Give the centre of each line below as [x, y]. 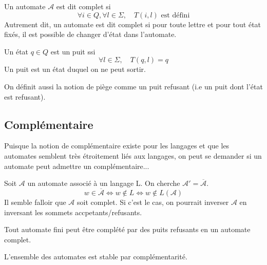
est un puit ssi [73, 51]
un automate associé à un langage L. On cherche [104, 183]
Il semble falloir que [35, 202]
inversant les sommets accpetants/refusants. [73, 212]
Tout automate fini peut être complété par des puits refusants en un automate [127, 229]
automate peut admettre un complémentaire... [77, 166]
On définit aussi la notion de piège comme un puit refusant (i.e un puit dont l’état [133, 86]
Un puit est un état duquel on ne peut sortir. [75, 69]
